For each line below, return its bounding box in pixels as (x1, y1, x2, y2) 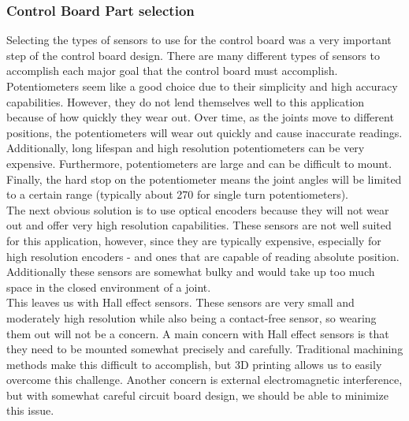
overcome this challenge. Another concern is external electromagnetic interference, (6, 371, 403, 388)
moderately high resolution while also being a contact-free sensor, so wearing (6, 309, 377, 326)
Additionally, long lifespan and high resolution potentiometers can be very (6, 140, 365, 156)
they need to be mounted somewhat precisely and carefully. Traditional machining (6, 341, 403, 357)
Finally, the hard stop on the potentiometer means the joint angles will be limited (6, 170, 402, 187)
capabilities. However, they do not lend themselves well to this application (6, 93, 365, 110)
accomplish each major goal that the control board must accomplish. (6, 62, 338, 79)
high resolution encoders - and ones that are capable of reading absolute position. (6, 248, 400, 264)
